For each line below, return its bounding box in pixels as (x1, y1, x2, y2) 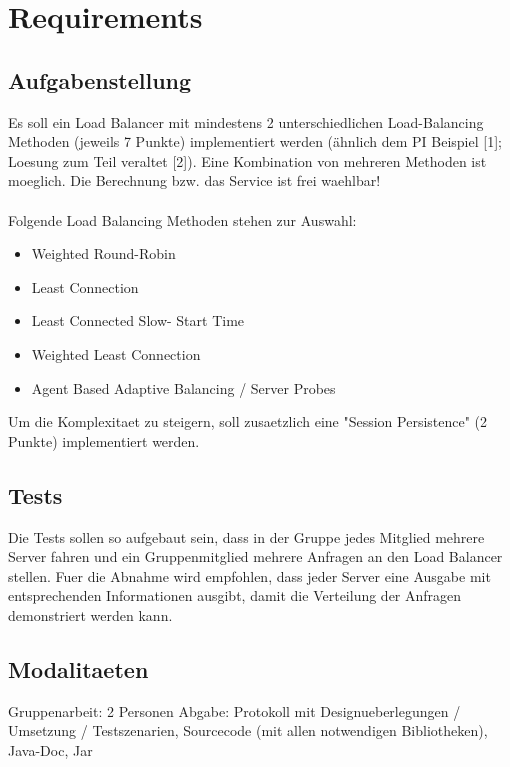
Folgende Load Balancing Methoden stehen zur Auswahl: (8, 209, 357, 230)
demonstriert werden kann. (8, 604, 173, 625)
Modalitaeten (8, 653, 149, 684)
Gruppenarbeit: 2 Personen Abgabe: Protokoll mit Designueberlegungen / (8, 700, 461, 721)
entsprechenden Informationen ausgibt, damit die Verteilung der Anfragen (8, 585, 462, 606)
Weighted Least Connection (31, 343, 201, 364)
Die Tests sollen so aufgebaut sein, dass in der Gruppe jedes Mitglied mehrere (8, 526, 485, 547)
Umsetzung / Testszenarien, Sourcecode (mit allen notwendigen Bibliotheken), (8, 720, 488, 741)
